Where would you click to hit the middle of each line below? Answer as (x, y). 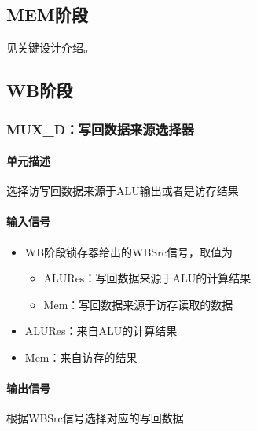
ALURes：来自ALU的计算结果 (101, 331)
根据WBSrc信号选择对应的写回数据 (95, 418)
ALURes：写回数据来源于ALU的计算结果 (147, 278)
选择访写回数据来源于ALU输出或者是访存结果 (123, 191)
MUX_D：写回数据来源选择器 (100, 129)
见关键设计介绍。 (50, 48)
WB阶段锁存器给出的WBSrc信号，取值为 (128, 251)
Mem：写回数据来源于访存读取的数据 (138, 304)
